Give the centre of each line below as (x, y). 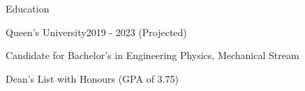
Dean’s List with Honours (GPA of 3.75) (92, 78)
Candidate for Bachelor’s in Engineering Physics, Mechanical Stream (152, 55)
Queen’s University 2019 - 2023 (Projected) (96, 32)
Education (28, 8)
